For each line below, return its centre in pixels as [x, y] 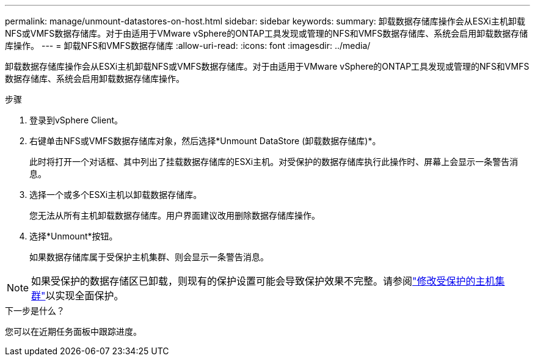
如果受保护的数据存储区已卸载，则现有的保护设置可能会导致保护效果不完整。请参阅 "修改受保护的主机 [263, 281]
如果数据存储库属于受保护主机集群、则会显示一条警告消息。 [149, 257]
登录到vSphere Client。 [76, 120]
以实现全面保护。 [85, 296]
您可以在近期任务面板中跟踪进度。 [73, 331]
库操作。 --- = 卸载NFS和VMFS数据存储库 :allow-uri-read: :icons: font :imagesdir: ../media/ [188, 46]
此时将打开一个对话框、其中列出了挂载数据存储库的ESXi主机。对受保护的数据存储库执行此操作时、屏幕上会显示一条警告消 [274, 162]
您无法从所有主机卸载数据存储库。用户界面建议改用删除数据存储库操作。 [175, 215]
